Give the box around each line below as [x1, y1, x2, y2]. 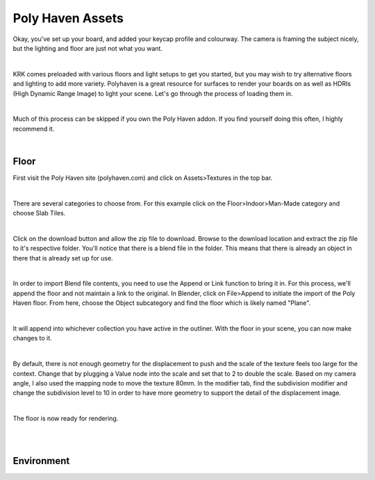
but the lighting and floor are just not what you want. [12, 44, 163, 52]
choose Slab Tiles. [12, 209, 66, 217]
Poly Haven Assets [12, 10, 124, 26]
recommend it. [12, 124, 55, 133]
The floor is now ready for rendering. [12, 414, 119, 423]
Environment [12, 455, 70, 467]
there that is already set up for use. [12, 254, 114, 262]
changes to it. [12, 334, 52, 342]
